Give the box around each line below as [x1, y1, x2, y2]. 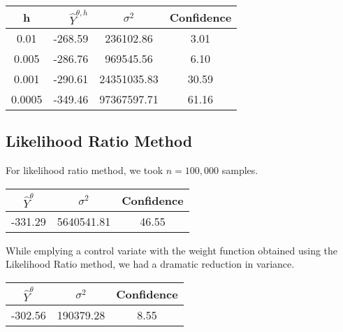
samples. [221, 163, 258, 178]
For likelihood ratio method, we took [6, 163, 163, 178]
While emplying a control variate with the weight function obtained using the [6, 243, 338, 257]
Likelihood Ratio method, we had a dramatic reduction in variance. [6, 257, 295, 271]
